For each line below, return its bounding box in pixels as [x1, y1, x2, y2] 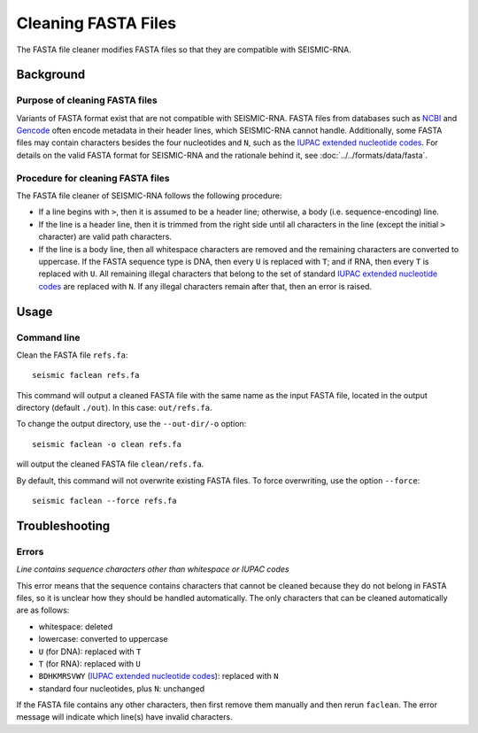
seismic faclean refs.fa [32, 370, 140, 381]
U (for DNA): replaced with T [38, 646, 142, 657]
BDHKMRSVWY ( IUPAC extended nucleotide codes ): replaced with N [38, 671, 279, 682]
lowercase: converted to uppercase [38, 634, 168, 644]
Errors [16, 545, 44, 558]
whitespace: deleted [38, 621, 113, 632]
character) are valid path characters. [38, 231, 173, 243]
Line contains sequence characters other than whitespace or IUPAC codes [16, 564, 289, 575]
